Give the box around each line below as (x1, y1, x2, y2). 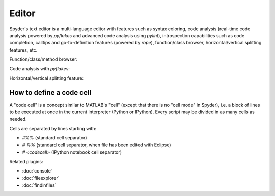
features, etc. (9, 46, 38, 53)
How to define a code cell (9, 88, 92, 97)
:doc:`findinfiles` (22, 182, 57, 188)
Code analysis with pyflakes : (9, 65, 70, 71)
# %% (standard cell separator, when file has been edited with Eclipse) (22, 142, 171, 148)
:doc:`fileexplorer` (22, 175, 60, 181)
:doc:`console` (22, 167, 53, 174)
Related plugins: (9, 158, 43, 164)
